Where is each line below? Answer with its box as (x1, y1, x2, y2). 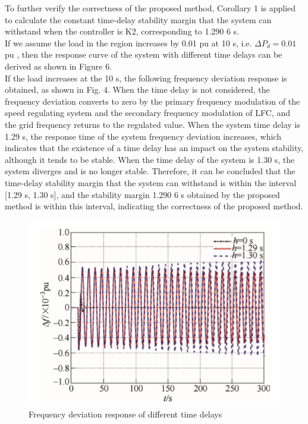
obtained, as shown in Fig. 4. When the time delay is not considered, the (5, 83, 270, 96)
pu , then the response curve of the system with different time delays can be (5, 48, 282, 61)
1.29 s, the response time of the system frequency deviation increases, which (5, 130, 281, 142)
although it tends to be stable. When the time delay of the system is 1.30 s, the (5, 153, 295, 165)
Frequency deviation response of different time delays (29, 408, 222, 420)
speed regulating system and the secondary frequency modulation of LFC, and (5, 106, 290, 119)
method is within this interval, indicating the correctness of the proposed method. (5, 200, 303, 212)
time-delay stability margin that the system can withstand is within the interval (5, 176, 297, 189)
